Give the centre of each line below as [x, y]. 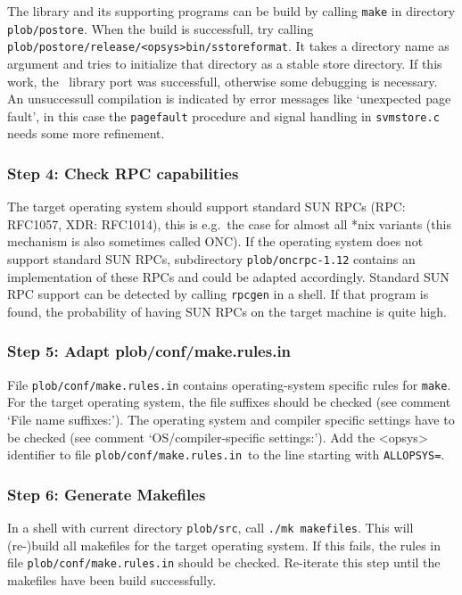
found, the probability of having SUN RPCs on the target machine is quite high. [227, 311]
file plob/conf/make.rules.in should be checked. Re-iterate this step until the [224, 562]
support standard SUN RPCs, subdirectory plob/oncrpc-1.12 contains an [211, 259]
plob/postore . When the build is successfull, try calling [161, 28]
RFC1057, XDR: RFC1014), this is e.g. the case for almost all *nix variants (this [229, 223]
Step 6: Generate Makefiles [107, 494]
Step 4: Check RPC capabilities [123, 173]
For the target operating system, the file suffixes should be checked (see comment [229, 402]
